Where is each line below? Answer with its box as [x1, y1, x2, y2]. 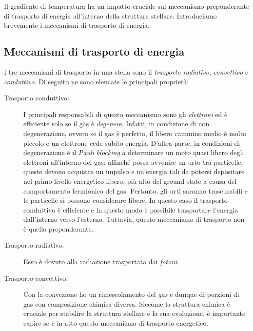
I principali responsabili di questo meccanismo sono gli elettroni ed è [23, 109, 228, 119]
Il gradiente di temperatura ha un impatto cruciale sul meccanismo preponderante [4, 1, 250, 11]
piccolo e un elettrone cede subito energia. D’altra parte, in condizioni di [23, 137, 240, 148]
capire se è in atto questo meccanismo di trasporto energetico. [23, 318, 209, 328]
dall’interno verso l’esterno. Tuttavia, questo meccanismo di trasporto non [23, 214, 245, 224]
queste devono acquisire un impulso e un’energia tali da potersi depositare [23, 166, 245, 176]
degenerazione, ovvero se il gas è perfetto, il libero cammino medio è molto [23, 128, 247, 138]
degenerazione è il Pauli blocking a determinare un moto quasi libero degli [23, 147, 244, 157]
